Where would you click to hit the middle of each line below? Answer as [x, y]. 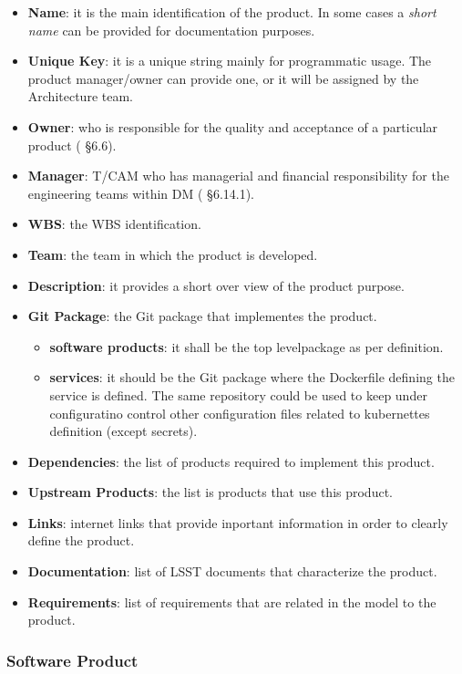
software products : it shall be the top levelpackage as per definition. [246, 346]
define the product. [81, 540]
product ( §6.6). [72, 145]
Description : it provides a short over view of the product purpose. [216, 285]
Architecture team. [80, 96]
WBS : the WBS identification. [114, 224]
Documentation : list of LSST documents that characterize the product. [232, 571]
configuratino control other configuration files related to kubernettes [240, 413]
